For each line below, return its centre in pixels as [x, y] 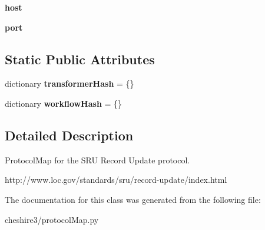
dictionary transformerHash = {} [69, 83]
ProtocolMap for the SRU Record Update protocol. [97, 160]
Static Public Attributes [80, 59]
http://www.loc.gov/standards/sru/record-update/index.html [116, 180]
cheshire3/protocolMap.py [52, 219]
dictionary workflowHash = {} [64, 103]
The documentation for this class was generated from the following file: [133, 199]
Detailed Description [69, 135]
